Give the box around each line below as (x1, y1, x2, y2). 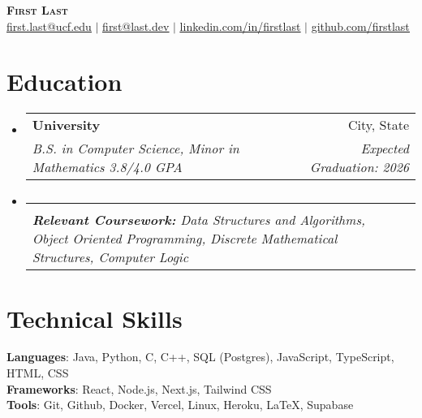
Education (6, 65, 123, 98)
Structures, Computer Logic (32, 248, 189, 267)
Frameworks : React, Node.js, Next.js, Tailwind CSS (6, 380, 272, 397)
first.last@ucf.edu (6, 17, 92, 34)
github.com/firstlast (311, 17, 410, 34)
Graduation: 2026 (309, 157, 409, 177)
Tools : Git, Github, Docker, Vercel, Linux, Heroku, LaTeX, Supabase (6, 396, 354, 413)
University (32, 115, 101, 135)
